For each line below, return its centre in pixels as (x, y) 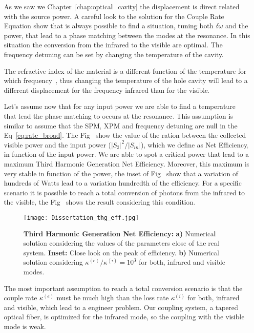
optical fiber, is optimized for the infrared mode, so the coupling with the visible (124, 317)
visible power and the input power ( (58, 144)
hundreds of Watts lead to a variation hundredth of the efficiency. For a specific (123, 183)
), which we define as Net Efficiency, (195, 144)
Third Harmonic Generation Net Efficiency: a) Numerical (120, 233)
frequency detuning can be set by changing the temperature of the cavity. (114, 54)
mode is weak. (25, 326)
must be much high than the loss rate (113, 298)
